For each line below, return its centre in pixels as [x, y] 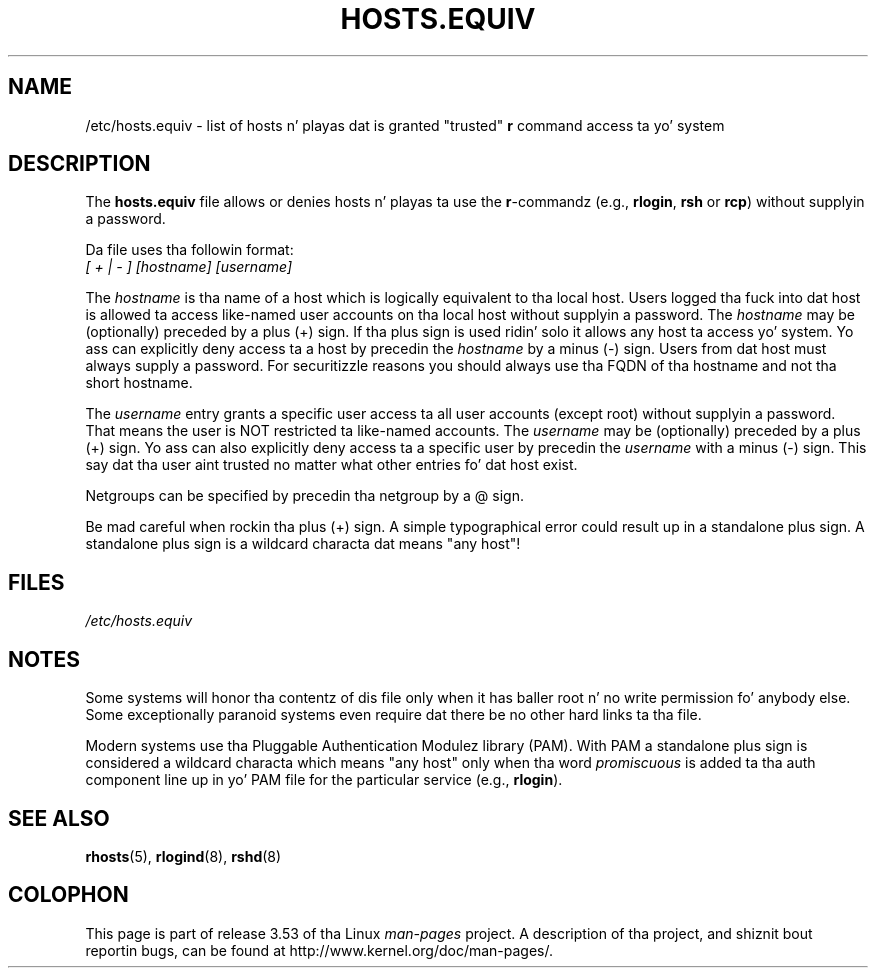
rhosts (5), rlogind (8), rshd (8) [183, 856]
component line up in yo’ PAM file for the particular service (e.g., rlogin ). [324, 780]
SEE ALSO [59, 818]
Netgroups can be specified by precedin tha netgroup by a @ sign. [304, 496]
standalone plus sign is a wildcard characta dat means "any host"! [303, 544]
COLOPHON [68, 895]
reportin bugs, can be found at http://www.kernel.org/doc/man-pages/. [319, 950]
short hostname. [139, 383]
